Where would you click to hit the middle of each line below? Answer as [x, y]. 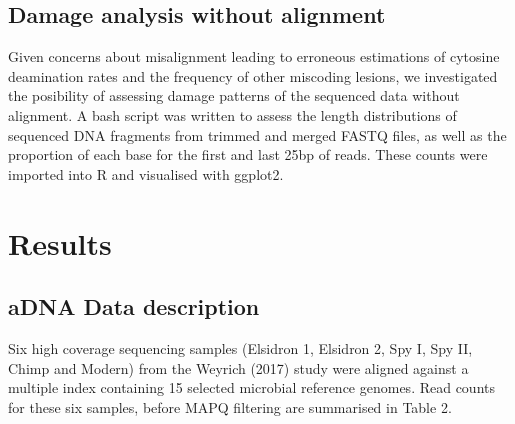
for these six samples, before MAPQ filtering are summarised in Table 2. [230, 406]
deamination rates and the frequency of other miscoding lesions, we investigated [253, 75]
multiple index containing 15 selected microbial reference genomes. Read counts [252, 387]
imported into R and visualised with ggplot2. [146, 173]
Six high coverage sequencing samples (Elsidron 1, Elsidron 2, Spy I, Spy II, [240, 347]
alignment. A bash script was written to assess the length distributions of [232, 114]
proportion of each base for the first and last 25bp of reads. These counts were [248, 154]
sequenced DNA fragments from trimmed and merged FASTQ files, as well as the [257, 134]
